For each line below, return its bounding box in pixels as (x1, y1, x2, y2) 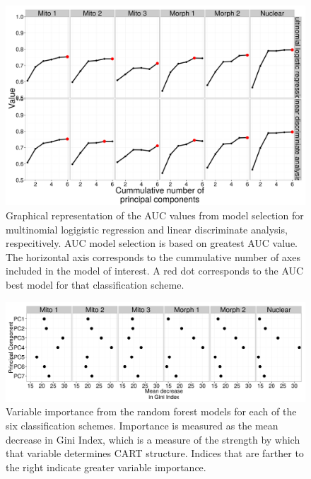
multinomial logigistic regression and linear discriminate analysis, (6, 221, 288, 236)
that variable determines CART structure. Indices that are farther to (6, 446, 304, 461)
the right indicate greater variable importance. (6, 459, 206, 474)
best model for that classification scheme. (6, 277, 184, 292)
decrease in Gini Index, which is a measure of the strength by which (6, 432, 300, 446)
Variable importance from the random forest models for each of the (6, 404, 297, 419)
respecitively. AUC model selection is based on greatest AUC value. (6, 236, 298, 250)
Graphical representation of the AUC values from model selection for (6, 207, 304, 222)
